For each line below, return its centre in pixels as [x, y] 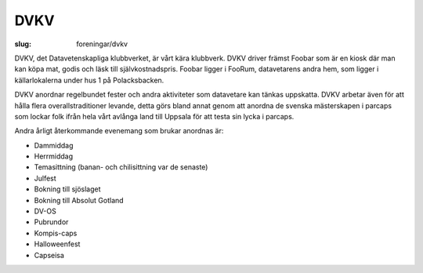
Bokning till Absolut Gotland [79, 200]
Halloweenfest [57, 244]
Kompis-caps [56, 233]
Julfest [45, 178]
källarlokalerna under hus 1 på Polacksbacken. [89, 80]
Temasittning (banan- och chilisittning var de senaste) [121, 167]
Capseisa [49, 255]
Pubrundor [51, 222]
